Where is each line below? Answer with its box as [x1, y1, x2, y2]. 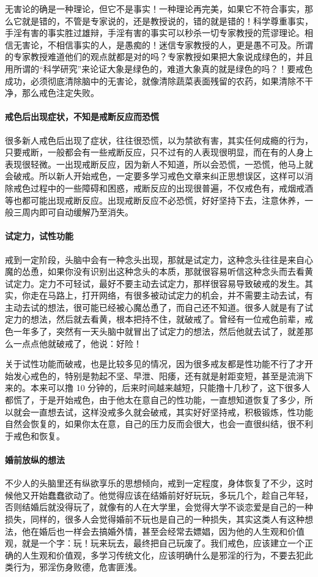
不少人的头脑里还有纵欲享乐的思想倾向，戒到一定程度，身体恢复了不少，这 [5, 477, 305, 490]
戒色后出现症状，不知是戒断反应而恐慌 [5, 110, 159, 123]
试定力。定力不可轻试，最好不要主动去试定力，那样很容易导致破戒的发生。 [5, 277, 305, 289]
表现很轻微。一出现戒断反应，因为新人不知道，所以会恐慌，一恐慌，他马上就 [5, 157, 313, 170]
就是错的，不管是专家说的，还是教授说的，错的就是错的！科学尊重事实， [21, 14, 313, 27]
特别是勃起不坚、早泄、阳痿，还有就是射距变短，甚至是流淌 [64, 369, 305, 382]
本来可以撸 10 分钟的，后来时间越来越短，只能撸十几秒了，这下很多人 [30, 381, 311, 394]
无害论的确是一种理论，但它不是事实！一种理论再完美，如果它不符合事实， [5, 2, 305, 15]
